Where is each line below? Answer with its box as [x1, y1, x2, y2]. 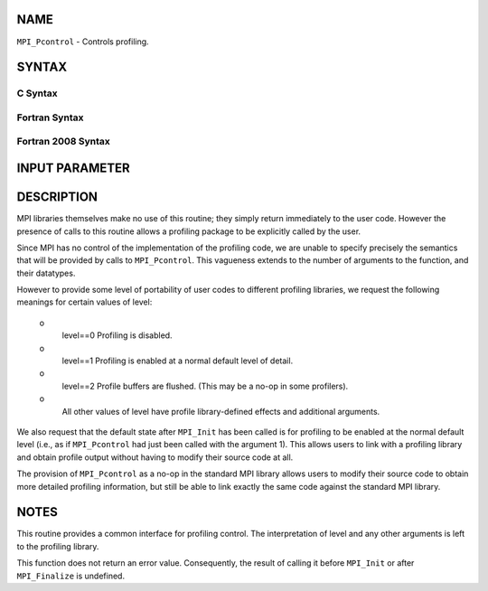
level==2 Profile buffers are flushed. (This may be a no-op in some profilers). [61, 380, 349, 391]
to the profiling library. [16, 540, 99, 551]
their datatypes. [16, 267, 76, 278]
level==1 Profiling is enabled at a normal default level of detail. [61, 355, 294, 366]
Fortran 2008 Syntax [16, 136, 110, 148]
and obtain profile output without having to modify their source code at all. [16, 452, 294, 463]
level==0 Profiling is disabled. [61, 330, 173, 341]
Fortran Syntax [16, 111, 84, 124]
